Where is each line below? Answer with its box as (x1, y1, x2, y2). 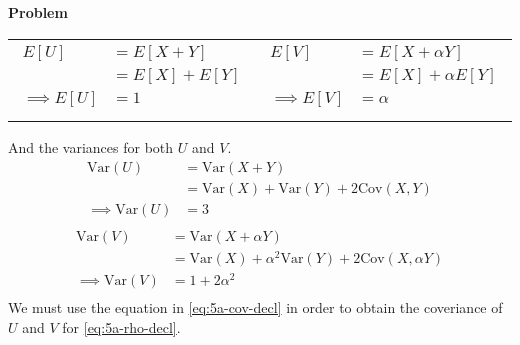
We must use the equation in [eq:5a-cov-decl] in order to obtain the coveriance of (8, 297, 503, 318)
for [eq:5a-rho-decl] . (62, 316, 181, 337)
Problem (8, 2, 68, 22)
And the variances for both (8, 137, 174, 158)
